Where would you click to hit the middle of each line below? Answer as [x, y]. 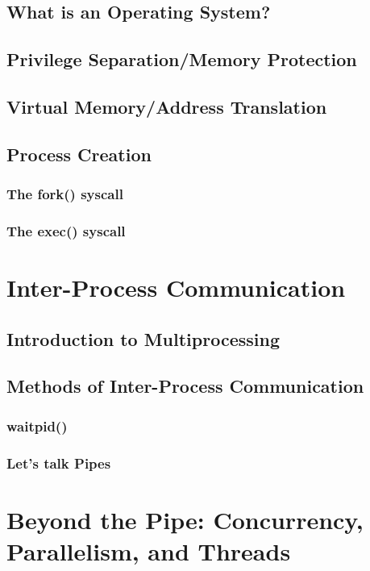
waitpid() [37, 425]
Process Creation [79, 154]
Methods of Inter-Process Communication [185, 386]
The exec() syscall [66, 230]
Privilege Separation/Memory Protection [182, 59]
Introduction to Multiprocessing [143, 338]
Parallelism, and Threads [149, 550]
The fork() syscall [65, 194]
